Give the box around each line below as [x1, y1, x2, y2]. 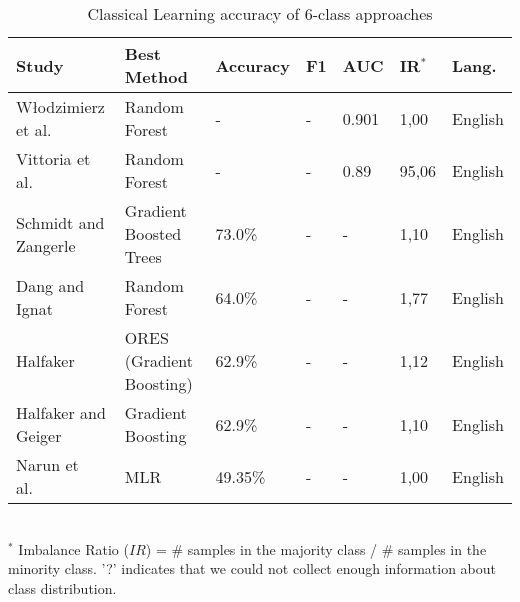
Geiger [16, 424, 62, 447]
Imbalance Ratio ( [18, 538, 129, 559]
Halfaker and [16, 401, 106, 424]
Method [124, 65, 189, 88]
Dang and [16, 274, 85, 297]
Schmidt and [16, 210, 105, 234]
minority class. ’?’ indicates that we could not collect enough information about [8, 558, 496, 579]
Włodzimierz [16, 95, 105, 118]
